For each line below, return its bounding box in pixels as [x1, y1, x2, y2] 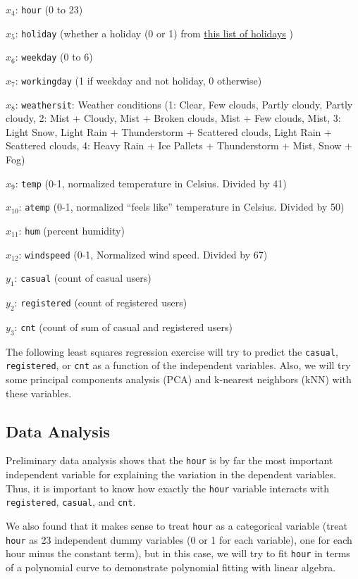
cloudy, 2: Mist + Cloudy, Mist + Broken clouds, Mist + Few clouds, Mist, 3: [6, 111, 341, 125]
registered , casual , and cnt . [6, 494, 136, 509]
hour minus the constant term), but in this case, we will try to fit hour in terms [6, 546, 350, 561]
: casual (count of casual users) [14, 270, 152, 285]
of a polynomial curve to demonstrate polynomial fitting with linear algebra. [6, 559, 336, 574]
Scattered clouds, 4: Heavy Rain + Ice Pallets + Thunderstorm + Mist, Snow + [6, 138, 352, 153]
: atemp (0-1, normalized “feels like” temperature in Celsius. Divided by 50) [18, 199, 345, 214]
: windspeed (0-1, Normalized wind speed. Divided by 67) [18, 247, 268, 261]
